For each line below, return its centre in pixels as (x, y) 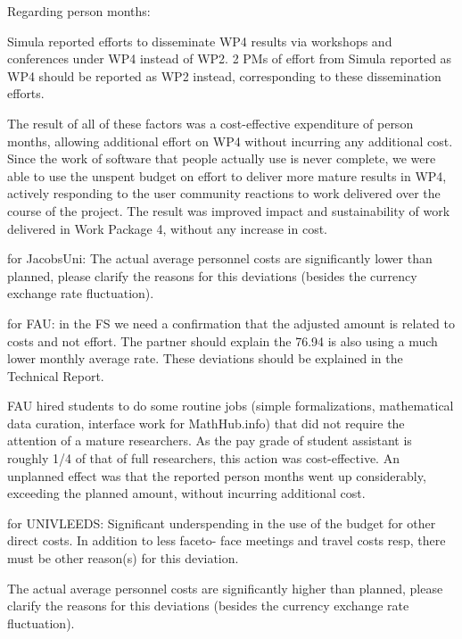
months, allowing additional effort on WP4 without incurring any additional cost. (230, 141)
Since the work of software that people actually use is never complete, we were (222, 158)
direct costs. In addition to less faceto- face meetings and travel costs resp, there (227, 540)
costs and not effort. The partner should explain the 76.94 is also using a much (223, 340)
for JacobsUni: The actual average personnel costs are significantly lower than (220, 258)
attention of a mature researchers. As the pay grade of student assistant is (210, 440)
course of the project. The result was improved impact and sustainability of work (229, 210)
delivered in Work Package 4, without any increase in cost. (168, 228)
